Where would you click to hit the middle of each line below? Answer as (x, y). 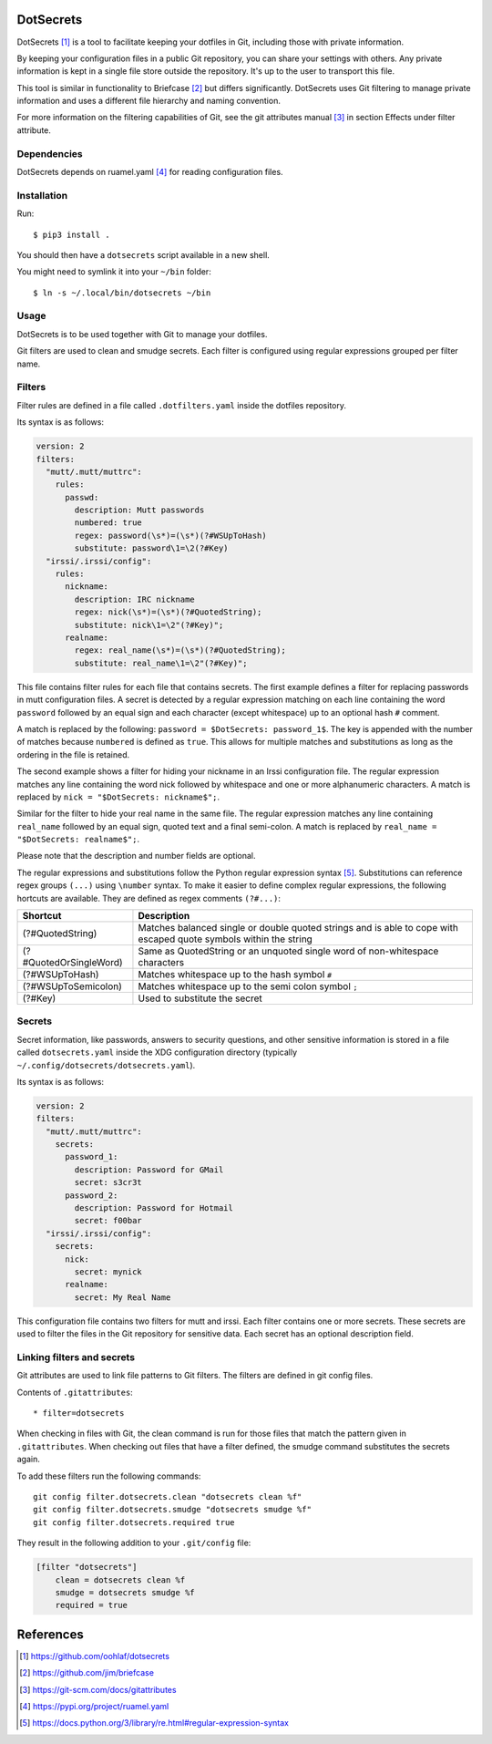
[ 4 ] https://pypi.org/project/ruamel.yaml (94, 1707)
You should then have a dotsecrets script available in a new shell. (143, 254)
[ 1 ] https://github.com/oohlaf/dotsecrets (95, 1656)
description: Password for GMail (149, 1170)
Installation (42, 195)
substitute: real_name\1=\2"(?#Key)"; (161, 663)
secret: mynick (108, 1272)
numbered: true (108, 523)
